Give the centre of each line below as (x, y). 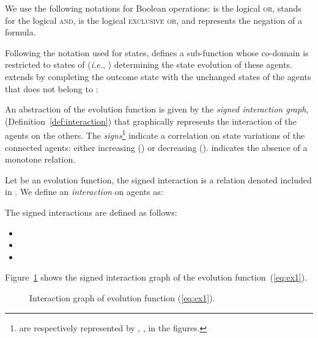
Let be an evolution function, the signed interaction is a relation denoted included (158, 179)
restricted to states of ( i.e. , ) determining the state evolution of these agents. (149, 64)
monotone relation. (40, 159)
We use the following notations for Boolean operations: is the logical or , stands (153, 8)
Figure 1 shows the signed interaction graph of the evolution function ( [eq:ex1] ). (156, 277)
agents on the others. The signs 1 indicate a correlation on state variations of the (155, 134)
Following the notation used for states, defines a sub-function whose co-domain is (157, 52)
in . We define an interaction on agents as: (84, 192)
